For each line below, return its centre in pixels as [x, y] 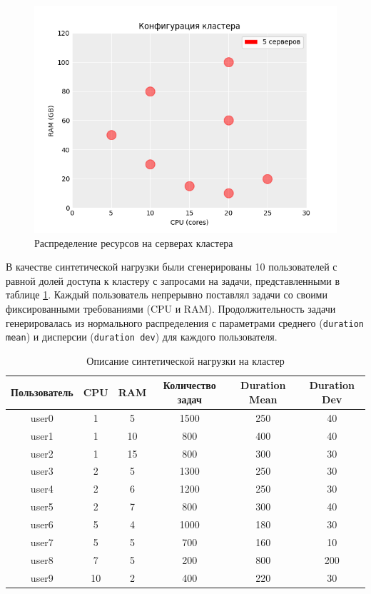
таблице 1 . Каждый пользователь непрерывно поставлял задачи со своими [167, 295]
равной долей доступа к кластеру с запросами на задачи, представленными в [173, 280]
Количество [189, 385]
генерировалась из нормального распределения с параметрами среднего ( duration [185, 322]
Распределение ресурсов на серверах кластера [134, 242]
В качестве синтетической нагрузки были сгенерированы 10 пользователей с [172, 267]
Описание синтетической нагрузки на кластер [185, 360]
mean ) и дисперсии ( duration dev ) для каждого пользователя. [142, 337]
